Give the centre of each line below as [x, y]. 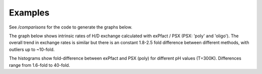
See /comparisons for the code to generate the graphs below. [71, 27]
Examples [29, 13]
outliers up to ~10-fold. [32, 49]
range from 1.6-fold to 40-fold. [40, 65]
